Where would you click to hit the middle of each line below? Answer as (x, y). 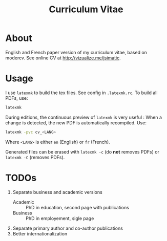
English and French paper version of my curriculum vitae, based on (76, 52)
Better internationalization (40, 233)
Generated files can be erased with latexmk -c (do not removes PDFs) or (82, 151)
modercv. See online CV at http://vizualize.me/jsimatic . (63, 58)
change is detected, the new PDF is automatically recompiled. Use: (76, 123)
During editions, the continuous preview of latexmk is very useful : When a (84, 117)
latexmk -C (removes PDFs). (35, 157)
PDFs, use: (17, 98)
